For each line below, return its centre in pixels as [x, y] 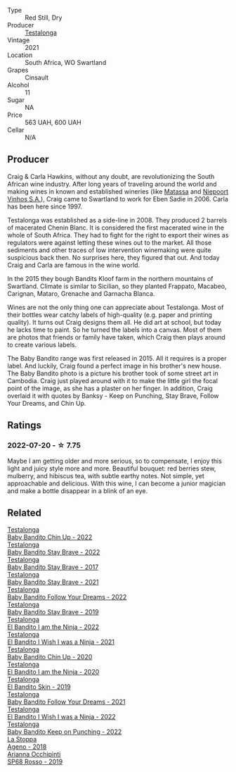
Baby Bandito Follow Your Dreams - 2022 [67, 597]
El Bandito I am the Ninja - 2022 [53, 627]
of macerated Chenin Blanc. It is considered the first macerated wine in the [116, 228]
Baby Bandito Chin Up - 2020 [50, 657]
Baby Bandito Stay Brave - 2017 [53, 567]
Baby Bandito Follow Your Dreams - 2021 [66, 702]
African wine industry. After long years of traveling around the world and [112, 184]
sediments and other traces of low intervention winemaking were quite [109, 250]
